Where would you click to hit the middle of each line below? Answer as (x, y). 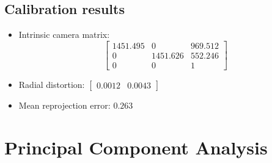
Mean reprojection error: (64, 105)
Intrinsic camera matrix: (64, 34)
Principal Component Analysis (136, 147)
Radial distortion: (52, 84)
